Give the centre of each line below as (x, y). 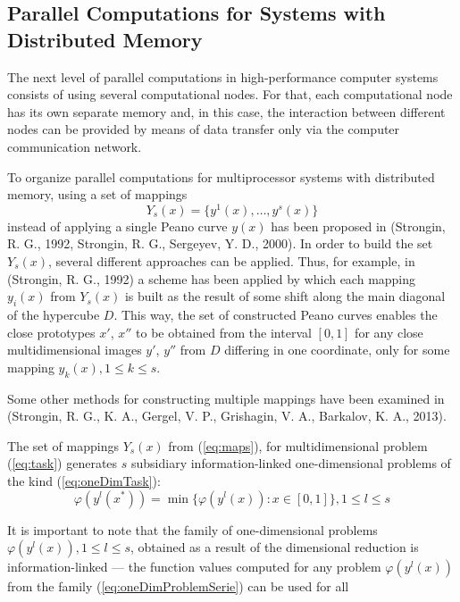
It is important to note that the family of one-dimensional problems (192, 529)
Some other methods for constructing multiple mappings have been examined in (226, 398)
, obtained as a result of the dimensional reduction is (275, 547)
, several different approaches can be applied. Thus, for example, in (232, 261)
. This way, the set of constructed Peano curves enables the (276, 314)
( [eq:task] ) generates (63, 463)
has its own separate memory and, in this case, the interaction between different (226, 111)
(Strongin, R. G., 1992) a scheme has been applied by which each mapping (212, 278)
